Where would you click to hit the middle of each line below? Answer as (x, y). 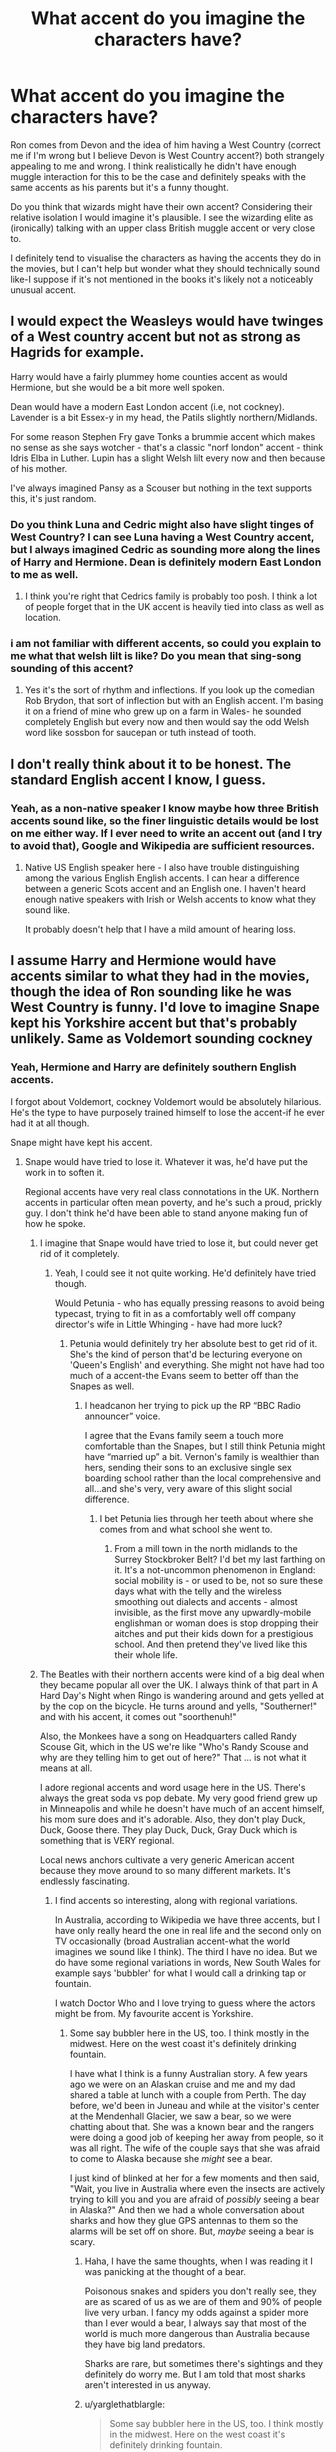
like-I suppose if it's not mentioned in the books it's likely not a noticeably (162, 279)
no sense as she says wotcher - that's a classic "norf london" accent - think (167, 447)
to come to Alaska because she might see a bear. (171, 2158)
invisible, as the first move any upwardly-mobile (213, 1612)
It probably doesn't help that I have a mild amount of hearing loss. (160, 929)
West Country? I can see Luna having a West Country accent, (162, 537)
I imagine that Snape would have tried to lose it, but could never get (179, 1243)
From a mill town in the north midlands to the (206, 1548)
